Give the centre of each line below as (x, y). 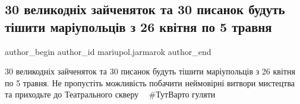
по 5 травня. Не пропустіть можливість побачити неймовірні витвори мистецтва (150, 82)
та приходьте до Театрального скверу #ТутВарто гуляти (110, 94)
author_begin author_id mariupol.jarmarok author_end (108, 51)
